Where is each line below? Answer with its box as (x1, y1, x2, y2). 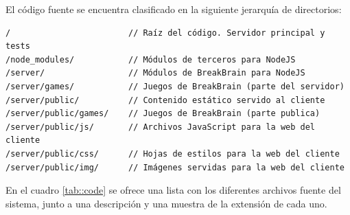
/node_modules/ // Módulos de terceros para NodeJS (5, 54, 296, 65)
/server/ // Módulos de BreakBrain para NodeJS (5, 68, 305, 78)
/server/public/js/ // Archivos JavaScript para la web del (5, 122, 316, 132)
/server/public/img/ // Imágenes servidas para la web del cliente (5, 162, 345, 172)
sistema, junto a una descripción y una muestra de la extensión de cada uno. (5, 196, 327, 210)
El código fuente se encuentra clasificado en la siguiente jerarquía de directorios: (5, 2, 342, 16)
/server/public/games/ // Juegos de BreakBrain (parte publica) (5, 109, 320, 119)
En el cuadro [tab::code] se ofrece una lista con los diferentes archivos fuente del (5, 183, 341, 197)
